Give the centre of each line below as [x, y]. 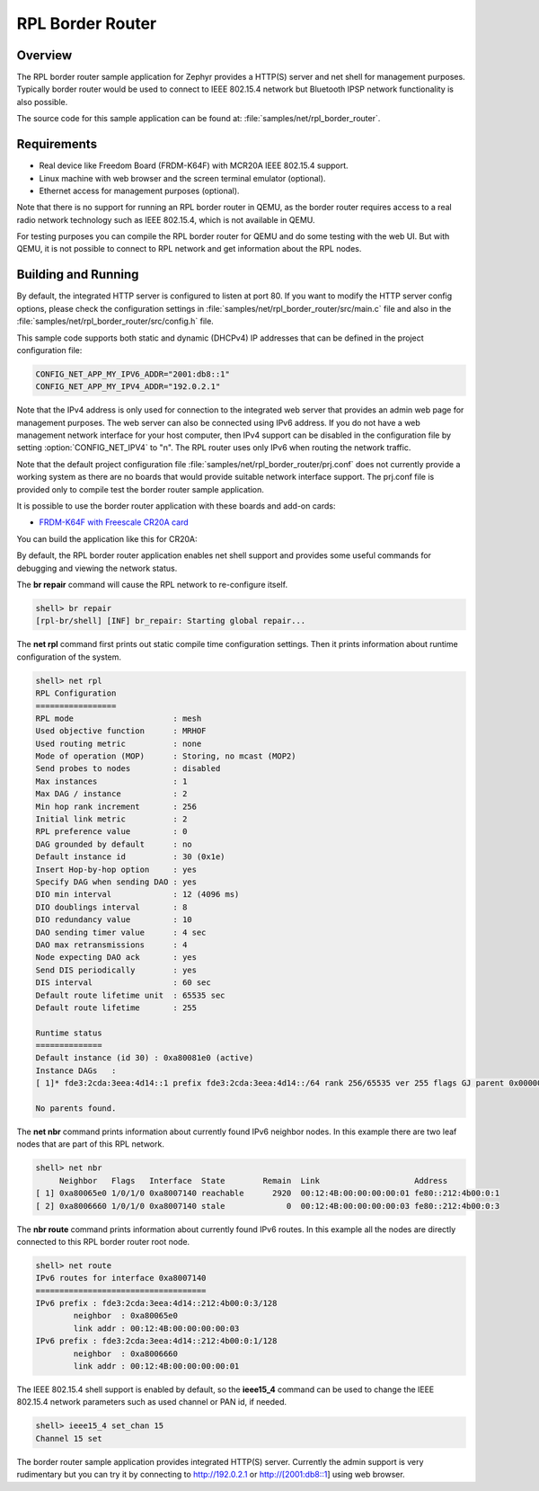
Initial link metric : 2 [111, 819]
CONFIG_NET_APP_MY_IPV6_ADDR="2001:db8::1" [133, 374]
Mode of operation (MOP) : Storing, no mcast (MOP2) [166, 756]
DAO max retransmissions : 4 [111, 945]
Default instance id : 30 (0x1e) [130, 857]
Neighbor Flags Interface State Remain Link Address [253, 1180]
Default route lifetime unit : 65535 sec [130, 995]
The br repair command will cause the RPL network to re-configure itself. [152, 585]
